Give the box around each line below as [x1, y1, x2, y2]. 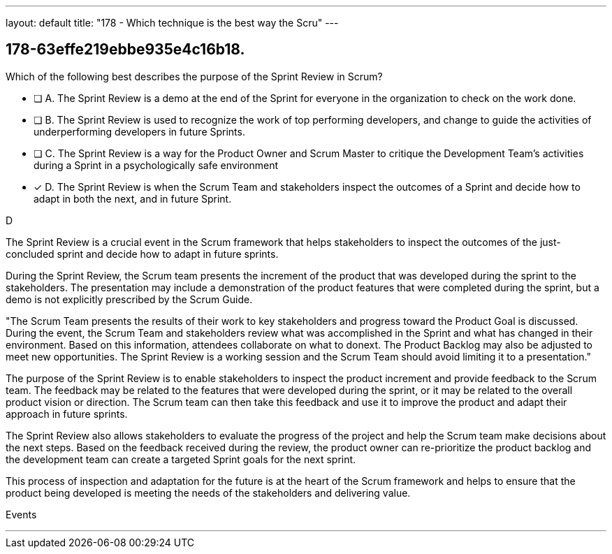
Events [6, 508, 37, 520]
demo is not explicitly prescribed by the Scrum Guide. [6, 293, 253, 305]
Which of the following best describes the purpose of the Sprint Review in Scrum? [6, 70, 383, 82]
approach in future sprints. [6, 407, 128, 420]
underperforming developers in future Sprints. [34, 125, 245, 138]
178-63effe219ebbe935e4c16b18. [6, 41, 245, 59]
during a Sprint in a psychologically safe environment [34, 159, 279, 171]
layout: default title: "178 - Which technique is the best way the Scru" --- [6, 17, 339, 29]
